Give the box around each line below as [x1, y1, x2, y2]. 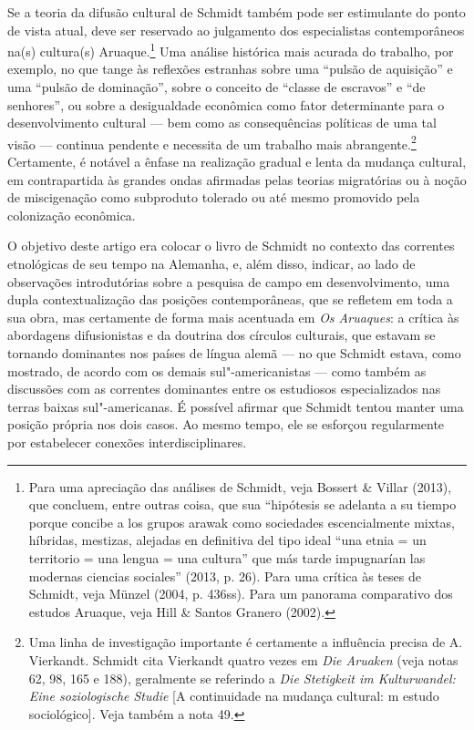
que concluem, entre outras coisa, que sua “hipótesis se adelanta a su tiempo [28, 495, 457, 514]
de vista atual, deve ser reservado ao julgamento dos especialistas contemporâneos [7, 20, 465, 39]
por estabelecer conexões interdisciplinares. [7, 432, 247, 451]
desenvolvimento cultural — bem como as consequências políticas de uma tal [7, 113, 437, 132]
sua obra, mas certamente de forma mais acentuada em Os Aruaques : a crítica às [7, 307, 459, 326]
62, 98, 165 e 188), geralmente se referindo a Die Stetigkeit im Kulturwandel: [28, 668, 456, 687]
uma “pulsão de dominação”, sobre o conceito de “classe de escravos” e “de [7, 77, 426, 97]
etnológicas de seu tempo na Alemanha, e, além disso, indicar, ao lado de [7, 254, 416, 273]
